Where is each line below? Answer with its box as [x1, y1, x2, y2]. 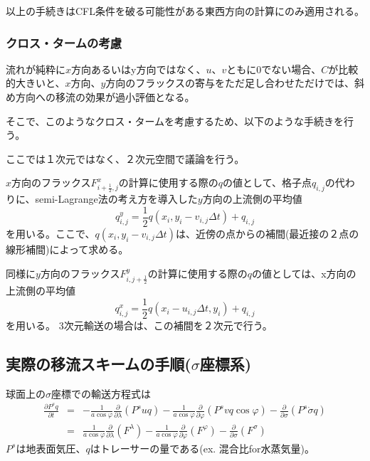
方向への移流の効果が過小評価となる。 [15, 90, 195, 104]
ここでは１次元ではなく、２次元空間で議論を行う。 [6, 151, 245, 166]
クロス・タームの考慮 [6, 33, 122, 51]
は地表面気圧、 [16, 440, 86, 455]
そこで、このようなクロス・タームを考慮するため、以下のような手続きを [6, 113, 344, 128]
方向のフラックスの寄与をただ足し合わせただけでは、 [105, 75, 354, 90]
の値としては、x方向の [251, 265, 356, 280]
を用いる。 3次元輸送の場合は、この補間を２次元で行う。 [6, 317, 273, 332]
